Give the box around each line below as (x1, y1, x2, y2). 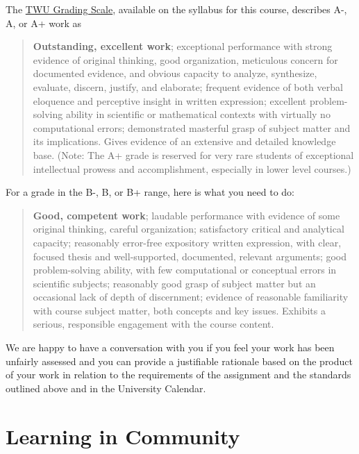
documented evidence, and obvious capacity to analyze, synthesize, (33, 66, 317, 81)
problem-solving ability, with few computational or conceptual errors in (33, 262, 337, 277)
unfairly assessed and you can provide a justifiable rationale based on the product (6, 353, 353, 368)
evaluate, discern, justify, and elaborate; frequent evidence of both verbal (33, 79, 343, 94)
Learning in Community (6, 421, 240, 450)
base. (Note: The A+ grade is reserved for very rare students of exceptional (33, 147, 354, 162)
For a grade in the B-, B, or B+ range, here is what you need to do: (6, 185, 294, 199)
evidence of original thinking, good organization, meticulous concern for (33, 52, 338, 67)
